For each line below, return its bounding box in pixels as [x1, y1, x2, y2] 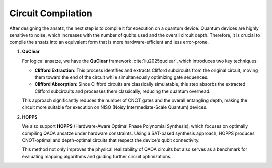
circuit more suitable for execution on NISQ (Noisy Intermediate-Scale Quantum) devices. [22, 104, 208, 110]
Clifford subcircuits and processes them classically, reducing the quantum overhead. [34, 88, 211, 94]
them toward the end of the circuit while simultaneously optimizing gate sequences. [34, 74, 209, 80]
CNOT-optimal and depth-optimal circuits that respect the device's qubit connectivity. [22, 137, 200, 143]
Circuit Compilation [9, 8, 93, 19]
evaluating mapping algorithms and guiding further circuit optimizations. [22, 153, 172, 159]
